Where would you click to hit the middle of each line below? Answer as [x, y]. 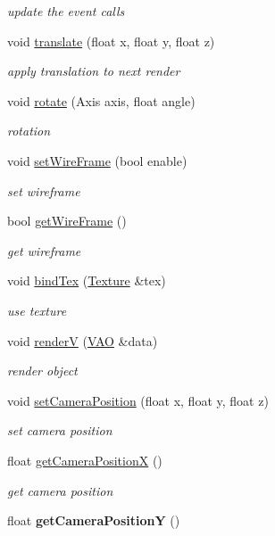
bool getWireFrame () [67, 221]
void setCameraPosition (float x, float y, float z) [138, 400]
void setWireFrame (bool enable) [97, 160]
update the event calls [66, 11]
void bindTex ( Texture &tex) [87, 280]
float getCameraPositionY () [94, 520]
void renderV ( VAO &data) [83, 340]
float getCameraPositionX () [85, 460]
